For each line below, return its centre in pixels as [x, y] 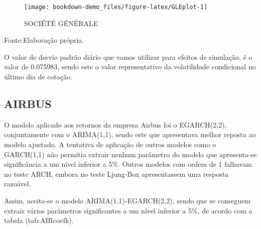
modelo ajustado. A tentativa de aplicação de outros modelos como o [110, 144]
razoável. [18, 184]
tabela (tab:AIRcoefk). [39, 220]
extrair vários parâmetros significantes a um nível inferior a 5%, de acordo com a [128, 210]
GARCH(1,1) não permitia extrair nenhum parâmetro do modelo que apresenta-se [130, 154]
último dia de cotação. [38, 77]
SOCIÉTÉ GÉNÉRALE [61, 23]
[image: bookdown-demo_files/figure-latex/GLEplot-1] [116, 7]
